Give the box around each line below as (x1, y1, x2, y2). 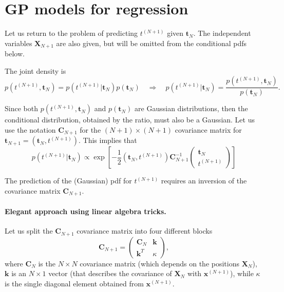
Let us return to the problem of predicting (5, 28, 138, 38)
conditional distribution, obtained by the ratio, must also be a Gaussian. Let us (5, 114, 255, 125)
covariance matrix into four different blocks (77, 225, 213, 236)
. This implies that (78, 135, 137, 145)
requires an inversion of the (161, 175, 247, 186)
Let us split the (5, 225, 53, 236)
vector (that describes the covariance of (48, 268, 172, 279)
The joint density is (5, 65, 66, 76)
